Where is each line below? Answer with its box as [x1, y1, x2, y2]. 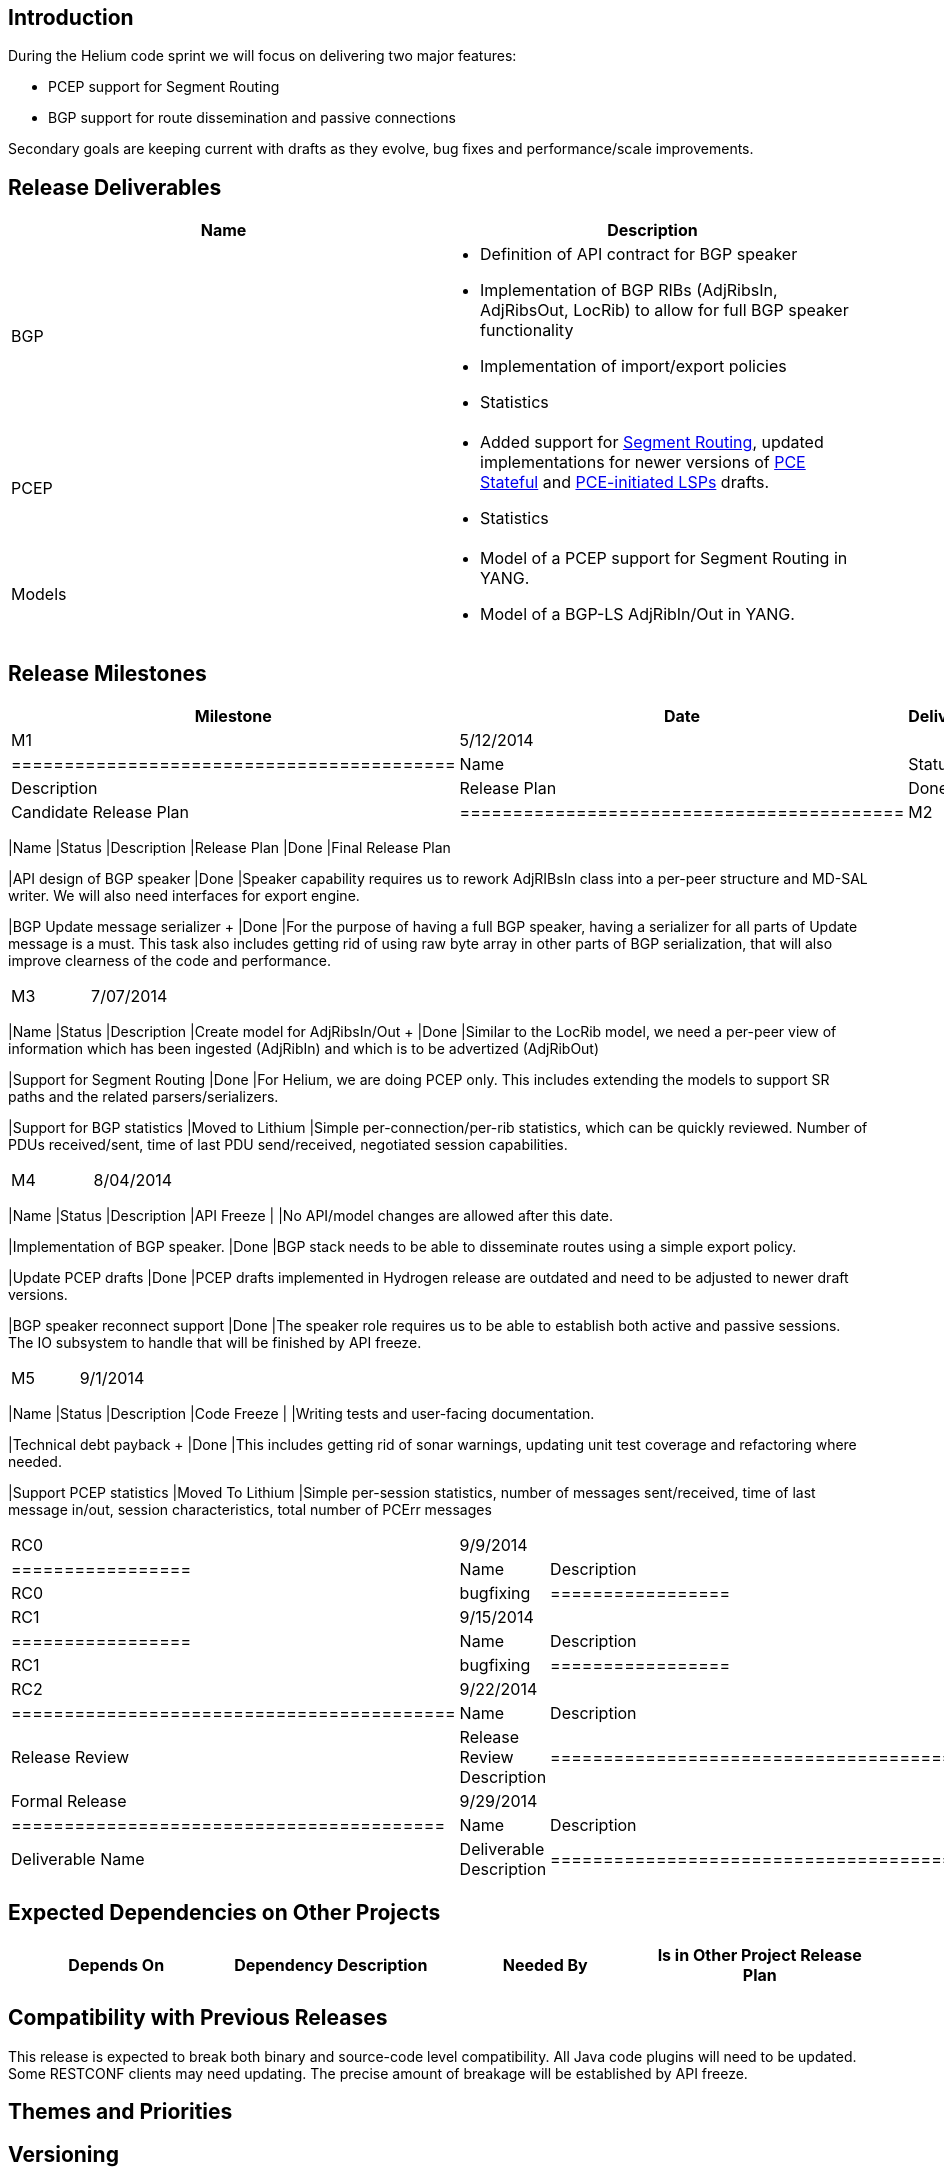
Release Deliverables [8, 174, 222, 200]
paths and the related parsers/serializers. [8, 1088, 279, 1106]
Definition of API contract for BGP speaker [480, 244, 798, 265]
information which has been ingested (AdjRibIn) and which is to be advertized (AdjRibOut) [8, 1040, 600, 1058]
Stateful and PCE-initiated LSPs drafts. [480, 472, 770, 493]
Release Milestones [8, 660, 207, 686]
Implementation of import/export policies [480, 356, 787, 377]
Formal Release [11, 1791, 127, 1812]
